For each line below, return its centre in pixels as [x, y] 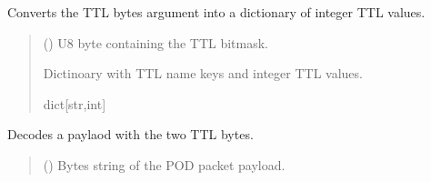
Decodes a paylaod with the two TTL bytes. [130, 134]
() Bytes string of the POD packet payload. [164, 164]
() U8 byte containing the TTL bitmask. [156, 42]
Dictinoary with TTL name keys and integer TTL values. [203, 73]
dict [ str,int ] [75, 103]
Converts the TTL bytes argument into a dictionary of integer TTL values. [216, 12]
